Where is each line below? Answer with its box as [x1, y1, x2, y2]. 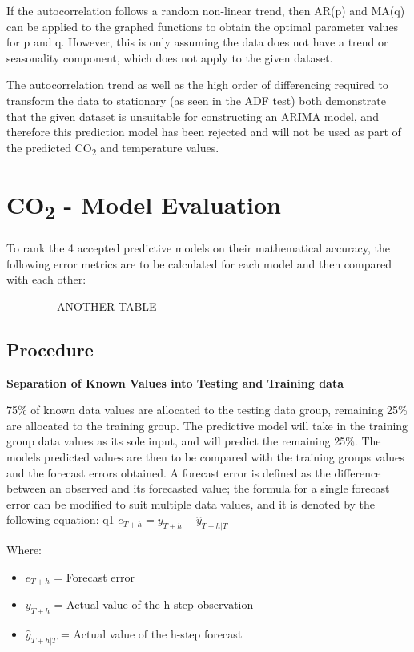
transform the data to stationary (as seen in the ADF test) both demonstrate [6, 91, 386, 108]
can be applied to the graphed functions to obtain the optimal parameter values [6, 18, 399, 34]
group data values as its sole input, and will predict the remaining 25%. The [6, 433, 381, 449]
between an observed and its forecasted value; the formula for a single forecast [6, 480, 390, 497]
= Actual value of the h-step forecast [61, 626, 243, 642]
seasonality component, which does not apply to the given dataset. [6, 49, 333, 66]
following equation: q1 [6, 511, 115, 528]
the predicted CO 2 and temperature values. [6, 139, 219, 158]
